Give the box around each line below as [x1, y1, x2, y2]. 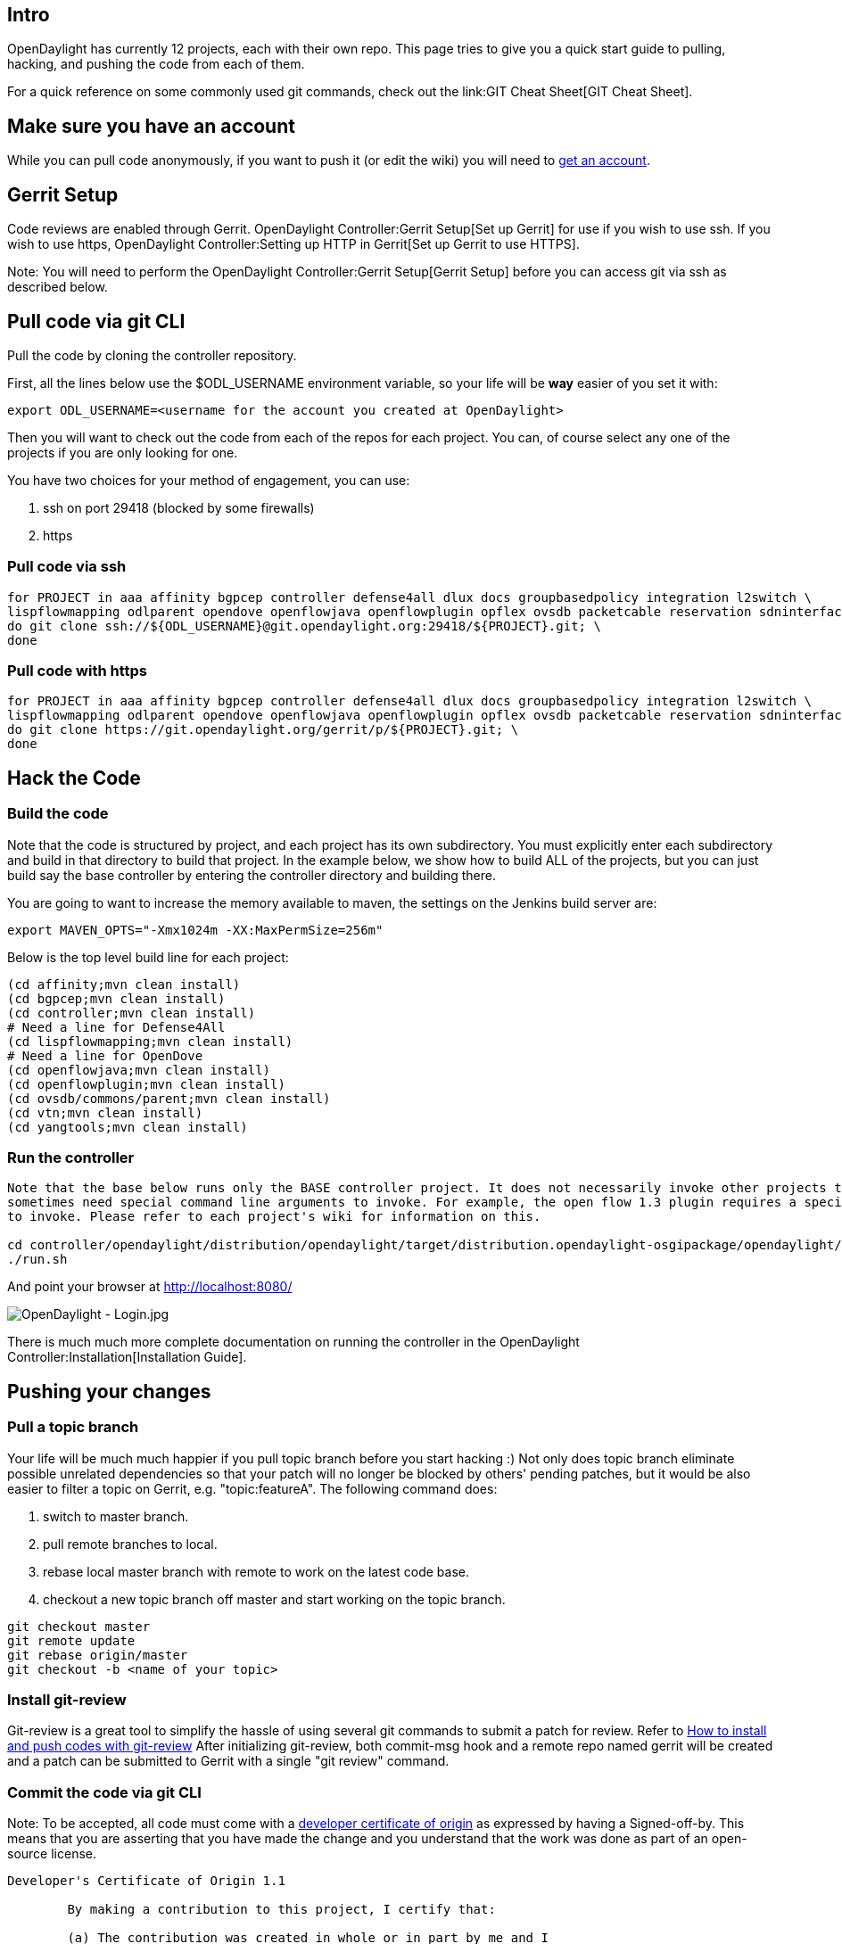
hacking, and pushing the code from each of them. [7, 56, 305, 72]
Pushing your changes [7, 1380, 211, 1403]
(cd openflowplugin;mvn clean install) [7, 1076, 285, 1091]
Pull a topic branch [7, 1418, 139, 1437]
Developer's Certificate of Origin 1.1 [7, 1874, 285, 1889]
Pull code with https [7, 662, 148, 680]
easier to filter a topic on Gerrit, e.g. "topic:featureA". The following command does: [7, 1480, 498, 1496]
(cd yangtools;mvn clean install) [7, 1119, 248, 1134]
